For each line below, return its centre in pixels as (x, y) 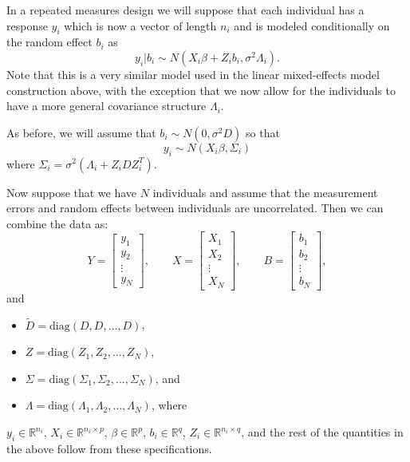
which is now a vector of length (140, 25)
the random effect (49, 42)
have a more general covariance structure (106, 106)
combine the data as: (57, 223)
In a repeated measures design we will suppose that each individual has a (185, 10)
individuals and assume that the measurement (265, 192)
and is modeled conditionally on (312, 25)
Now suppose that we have (72, 192)
